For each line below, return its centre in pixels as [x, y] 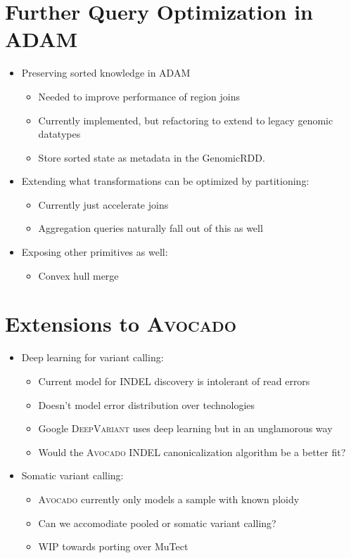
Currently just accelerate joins [103, 204]
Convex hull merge [78, 275]
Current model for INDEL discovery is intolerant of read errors [174, 381]
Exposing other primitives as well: [95, 252]
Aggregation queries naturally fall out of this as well [151, 228]
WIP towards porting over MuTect [113, 546]
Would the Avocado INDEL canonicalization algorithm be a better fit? [192, 452]
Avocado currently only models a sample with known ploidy [169, 499]
